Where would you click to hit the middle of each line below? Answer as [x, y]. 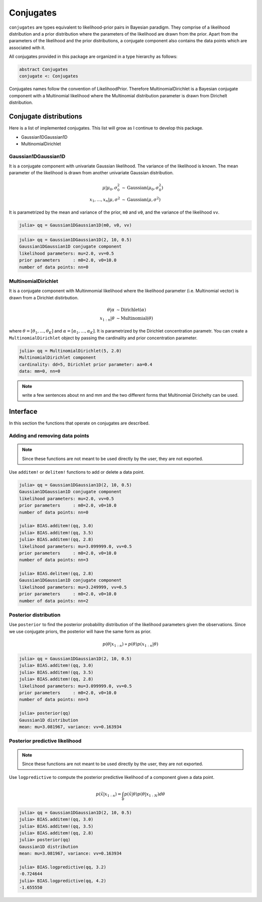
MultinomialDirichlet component [58, 358]
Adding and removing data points [49, 436]
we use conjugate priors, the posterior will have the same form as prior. [80, 631]
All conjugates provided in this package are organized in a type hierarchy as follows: [93, 56]
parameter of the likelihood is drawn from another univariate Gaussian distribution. [91, 173]
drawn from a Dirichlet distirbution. [44, 297]
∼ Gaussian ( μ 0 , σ [140, 188]
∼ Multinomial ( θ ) [135, 318]
